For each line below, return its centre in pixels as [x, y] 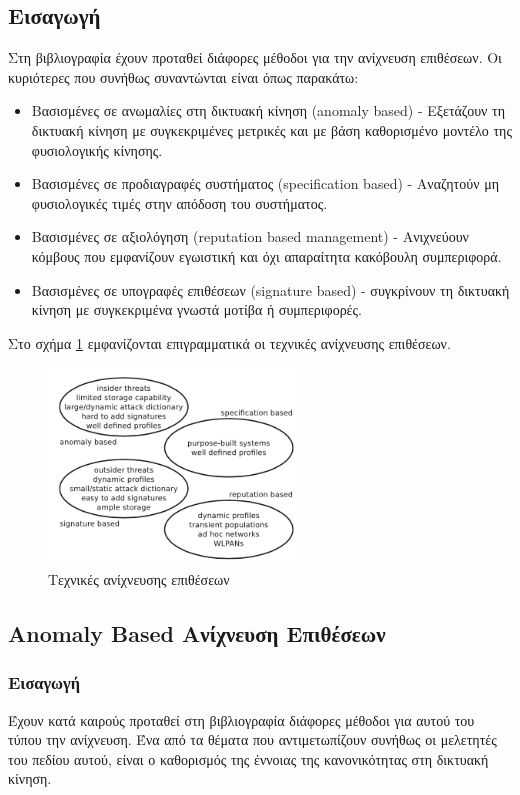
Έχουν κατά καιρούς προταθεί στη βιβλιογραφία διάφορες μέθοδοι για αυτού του [241, 719]
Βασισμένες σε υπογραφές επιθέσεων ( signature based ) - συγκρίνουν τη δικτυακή [270, 289]
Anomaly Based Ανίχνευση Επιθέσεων [197, 633]
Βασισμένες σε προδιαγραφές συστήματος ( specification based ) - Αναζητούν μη [265, 183]
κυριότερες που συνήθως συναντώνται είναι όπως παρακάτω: [183, 76]
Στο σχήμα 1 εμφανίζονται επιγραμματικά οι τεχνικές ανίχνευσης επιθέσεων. [229, 342]
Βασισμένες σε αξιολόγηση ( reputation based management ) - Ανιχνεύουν [250, 236]
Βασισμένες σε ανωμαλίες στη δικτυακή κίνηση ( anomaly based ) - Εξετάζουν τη [268, 110]
